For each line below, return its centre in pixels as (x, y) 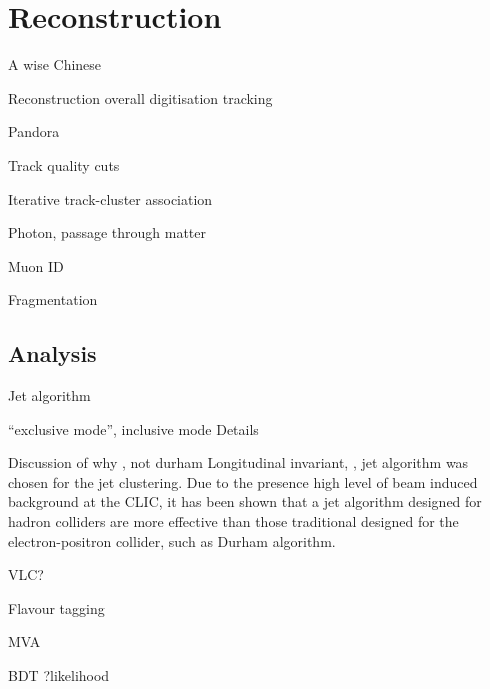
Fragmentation (53, 299)
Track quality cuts (64, 164)
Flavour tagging (56, 607)
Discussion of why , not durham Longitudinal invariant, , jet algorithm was (238, 462)
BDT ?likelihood (59, 675)
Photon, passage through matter (107, 232)
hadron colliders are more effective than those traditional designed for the (233, 521)
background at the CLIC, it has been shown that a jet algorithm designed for (245, 501)
